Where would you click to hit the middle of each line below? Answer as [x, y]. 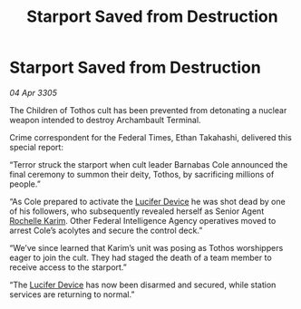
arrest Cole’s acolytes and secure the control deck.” [106, 230]
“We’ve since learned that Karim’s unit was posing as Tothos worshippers [146, 247]
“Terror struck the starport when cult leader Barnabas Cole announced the [149, 164]
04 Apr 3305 [33, 92]
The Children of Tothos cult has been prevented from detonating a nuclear [148, 110]
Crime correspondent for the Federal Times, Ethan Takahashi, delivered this [150, 137]
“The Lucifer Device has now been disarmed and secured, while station [143, 285]
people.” [25, 184]
